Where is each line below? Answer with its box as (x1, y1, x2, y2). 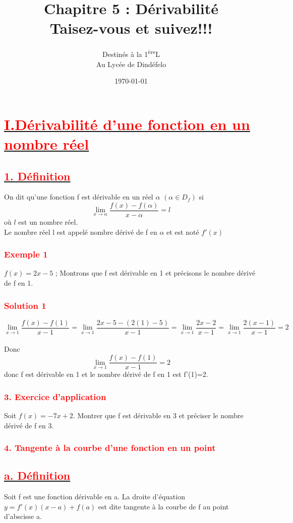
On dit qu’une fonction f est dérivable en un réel (4, 191, 153, 202)
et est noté (166, 226, 199, 237)
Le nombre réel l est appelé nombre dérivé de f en (4, 226, 157, 237)
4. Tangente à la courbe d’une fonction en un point (4, 441, 216, 454)
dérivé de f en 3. (4, 420, 54, 430)
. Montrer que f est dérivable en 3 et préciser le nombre (73, 410, 244, 420)
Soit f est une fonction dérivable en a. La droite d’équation (4, 491, 185, 502)
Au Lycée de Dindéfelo (96, 58, 166, 69)
